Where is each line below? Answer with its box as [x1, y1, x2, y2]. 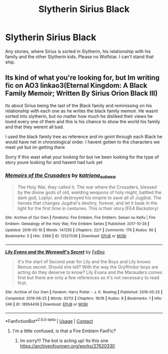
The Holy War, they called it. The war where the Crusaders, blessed [17, 184, 157, 190]
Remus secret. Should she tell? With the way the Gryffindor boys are [17, 264, 158, 270]
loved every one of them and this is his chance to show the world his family [5, 118, 160, 124]
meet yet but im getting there [5, 144, 65, 150]
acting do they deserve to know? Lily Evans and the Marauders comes [17, 269, 162, 275]
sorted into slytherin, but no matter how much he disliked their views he [5, 113, 153, 119]
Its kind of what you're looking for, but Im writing [5, 74, 160, 82]
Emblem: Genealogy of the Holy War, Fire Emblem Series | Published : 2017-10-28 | [5, 221, 149, 226]
